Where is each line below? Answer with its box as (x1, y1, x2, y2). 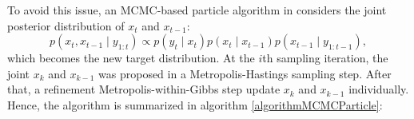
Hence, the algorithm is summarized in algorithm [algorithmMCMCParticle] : (7, 96, 383, 113)
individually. (348, 81, 409, 97)
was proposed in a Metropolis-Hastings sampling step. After (98, 65, 392, 81)
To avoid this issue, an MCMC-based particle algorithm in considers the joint (7, 2, 387, 18)
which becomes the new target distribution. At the (7, 50, 255, 66)
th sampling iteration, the (262, 50, 388, 66)
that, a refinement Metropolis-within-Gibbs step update (7, 81, 281, 97)
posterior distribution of (7, 17, 125, 34)
